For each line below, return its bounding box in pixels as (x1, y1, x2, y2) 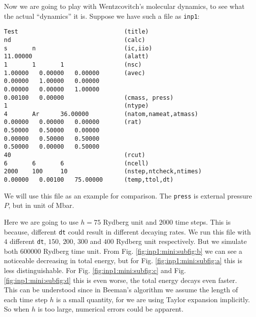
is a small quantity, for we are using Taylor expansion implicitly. (56, 294, 250, 304)
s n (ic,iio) (4, 44, 152, 52)
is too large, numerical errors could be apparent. (37, 304, 183, 314)
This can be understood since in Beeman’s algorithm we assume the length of (4, 284, 238, 295)
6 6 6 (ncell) (4, 159, 149, 167)
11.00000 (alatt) (4, 53, 149, 60)
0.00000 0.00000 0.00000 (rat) (4, 119, 142, 126)
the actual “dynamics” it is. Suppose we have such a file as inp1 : (4, 10, 200, 21)
